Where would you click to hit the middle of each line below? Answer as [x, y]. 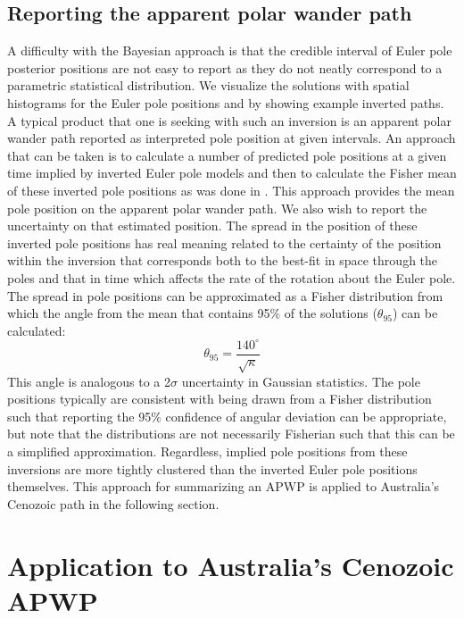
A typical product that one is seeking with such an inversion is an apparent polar [229, 120]
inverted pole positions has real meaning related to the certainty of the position [224, 242]
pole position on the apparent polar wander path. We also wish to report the [217, 208]
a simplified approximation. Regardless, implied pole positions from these [207, 451]
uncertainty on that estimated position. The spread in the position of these [212, 225]
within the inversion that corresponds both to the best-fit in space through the [223, 260]
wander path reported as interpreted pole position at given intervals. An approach [232, 138]
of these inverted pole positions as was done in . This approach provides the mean [231, 190]
